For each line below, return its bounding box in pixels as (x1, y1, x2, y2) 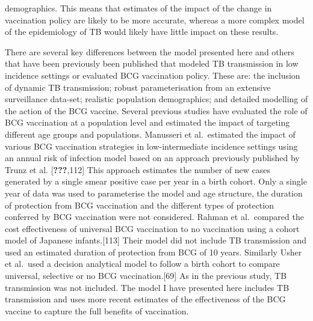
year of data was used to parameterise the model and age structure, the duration (5, 186, 303, 199)
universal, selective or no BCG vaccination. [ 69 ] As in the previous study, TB (5, 269, 287, 282)
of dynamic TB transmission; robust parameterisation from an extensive (5, 81, 271, 93)
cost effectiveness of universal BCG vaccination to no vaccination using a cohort (5, 222, 300, 234)
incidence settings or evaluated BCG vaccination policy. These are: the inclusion (5, 69, 300, 81)
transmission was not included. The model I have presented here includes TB (5, 281, 290, 293)
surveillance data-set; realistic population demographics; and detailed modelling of (5, 93, 308, 105)
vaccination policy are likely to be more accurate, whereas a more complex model (5, 13, 305, 26)
